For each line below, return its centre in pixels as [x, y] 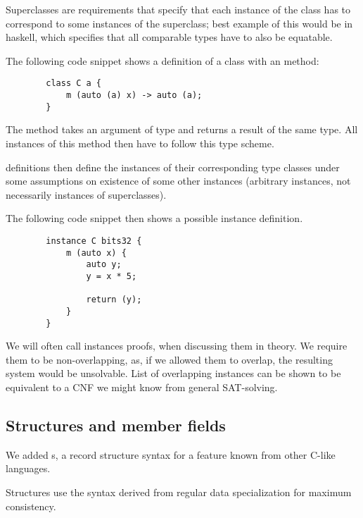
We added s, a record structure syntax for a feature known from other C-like [171, 454]
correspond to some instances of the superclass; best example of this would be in [179, 23]
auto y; [104, 265]
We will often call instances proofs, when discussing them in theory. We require [177, 346]
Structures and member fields [116, 425]
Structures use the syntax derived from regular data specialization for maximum [179, 492]
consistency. [31, 506]
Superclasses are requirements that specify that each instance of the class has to [178, 9]
